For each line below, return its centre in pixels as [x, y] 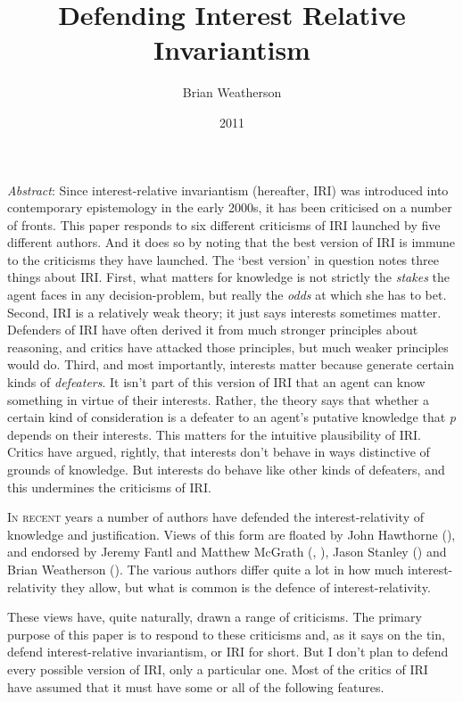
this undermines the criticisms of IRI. [109, 487]
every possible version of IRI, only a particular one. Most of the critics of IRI [218, 669]
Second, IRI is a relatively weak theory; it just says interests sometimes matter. [224, 312]
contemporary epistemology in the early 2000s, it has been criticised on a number [230, 207]
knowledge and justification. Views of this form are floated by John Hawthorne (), [231, 534]
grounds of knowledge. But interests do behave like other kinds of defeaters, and [226, 469]
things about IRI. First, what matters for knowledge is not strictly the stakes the [228, 277]
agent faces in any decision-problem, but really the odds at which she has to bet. [227, 295]
